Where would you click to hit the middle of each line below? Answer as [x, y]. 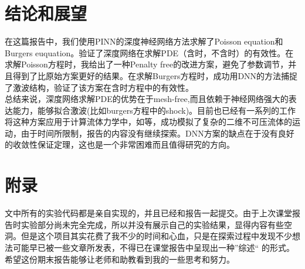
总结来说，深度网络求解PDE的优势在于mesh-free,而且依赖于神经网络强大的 [147, 99]
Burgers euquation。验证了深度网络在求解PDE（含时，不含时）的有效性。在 [149, 52]
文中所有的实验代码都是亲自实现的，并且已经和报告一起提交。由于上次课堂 [148, 213]
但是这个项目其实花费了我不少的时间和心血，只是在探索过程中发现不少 [156, 236]
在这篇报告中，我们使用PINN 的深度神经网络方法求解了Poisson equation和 [144, 41]
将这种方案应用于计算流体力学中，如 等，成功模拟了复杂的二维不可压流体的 [148, 122]
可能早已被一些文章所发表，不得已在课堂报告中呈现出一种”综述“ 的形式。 [153, 247]
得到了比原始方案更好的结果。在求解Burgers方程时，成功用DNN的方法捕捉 [155, 75]
